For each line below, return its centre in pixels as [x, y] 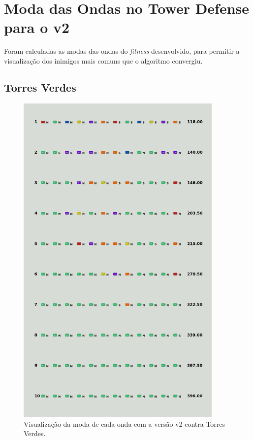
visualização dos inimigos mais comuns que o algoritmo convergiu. [103, 60]
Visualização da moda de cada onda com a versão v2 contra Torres [125, 423]
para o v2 [37, 27]
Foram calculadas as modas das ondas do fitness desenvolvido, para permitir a [122, 51]
